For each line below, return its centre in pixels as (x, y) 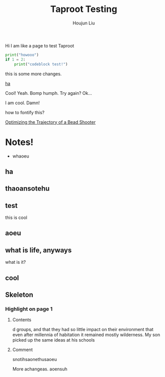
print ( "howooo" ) (22, 55)
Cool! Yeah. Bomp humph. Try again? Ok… (49, 93)
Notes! (19, 142)
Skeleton (19, 295)
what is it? (15, 262)
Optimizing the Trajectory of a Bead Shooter (50, 122)
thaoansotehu (27, 189)
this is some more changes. (33, 74)
